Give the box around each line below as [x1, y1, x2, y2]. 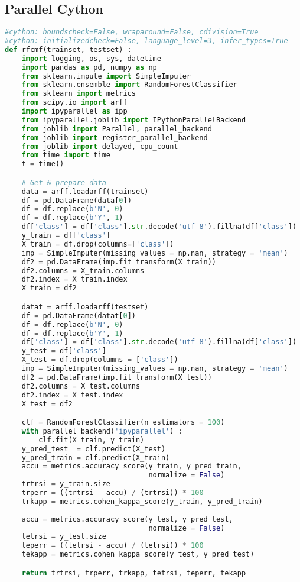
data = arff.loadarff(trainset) [21, 187, 149, 196]
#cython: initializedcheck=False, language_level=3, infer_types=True [5, 37, 288, 46]
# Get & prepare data [21, 178, 106, 187]
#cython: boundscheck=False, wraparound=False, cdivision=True [5, 28, 259, 37]
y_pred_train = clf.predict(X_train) [21, 453, 170, 462]
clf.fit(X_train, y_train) [38, 435, 145, 444]
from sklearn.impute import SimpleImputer [21, 72, 191, 80]
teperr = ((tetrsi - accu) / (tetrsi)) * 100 [21, 541, 204, 550]
